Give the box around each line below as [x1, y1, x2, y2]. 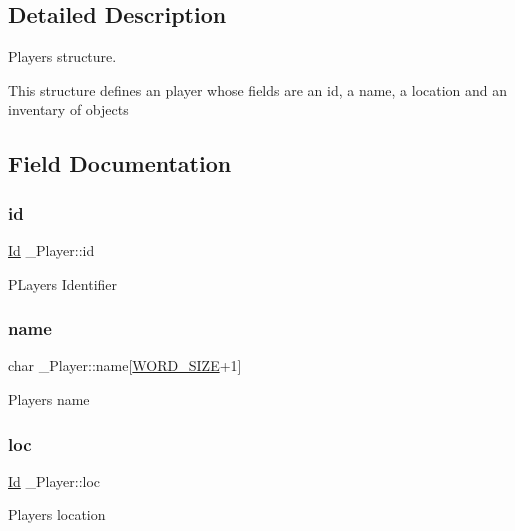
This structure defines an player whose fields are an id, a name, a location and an [8, 79, 508, 100]
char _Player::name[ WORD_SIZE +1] [8, 355, 242, 376]
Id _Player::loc [8, 470, 101, 491]
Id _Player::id [8, 239, 95, 260]
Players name [8, 388, 90, 409]
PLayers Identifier [8, 273, 118, 294]
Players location [8, 504, 106, 525]
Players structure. [8, 46, 117, 67]
